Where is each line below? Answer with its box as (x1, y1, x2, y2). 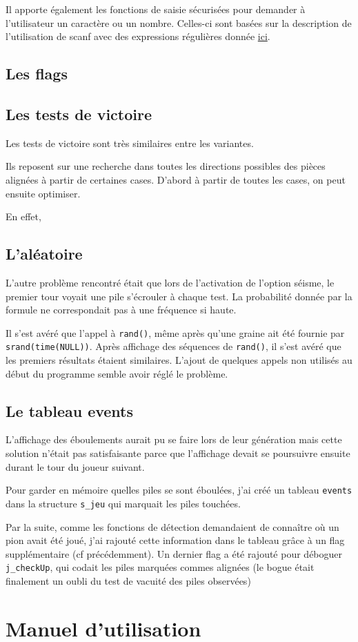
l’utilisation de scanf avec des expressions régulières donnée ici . (6, 29, 270, 43)
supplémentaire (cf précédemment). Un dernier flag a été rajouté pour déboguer (6, 546, 343, 561)
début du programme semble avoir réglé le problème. (6, 366, 228, 380)
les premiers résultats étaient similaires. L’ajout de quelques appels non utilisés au (6, 353, 352, 367)
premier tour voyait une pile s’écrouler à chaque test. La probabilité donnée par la (6, 289, 352, 303)
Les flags (6, 63, 68, 84)
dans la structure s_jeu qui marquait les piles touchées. (6, 496, 241, 510)
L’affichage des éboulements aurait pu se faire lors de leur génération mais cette (6, 432, 342, 447)
